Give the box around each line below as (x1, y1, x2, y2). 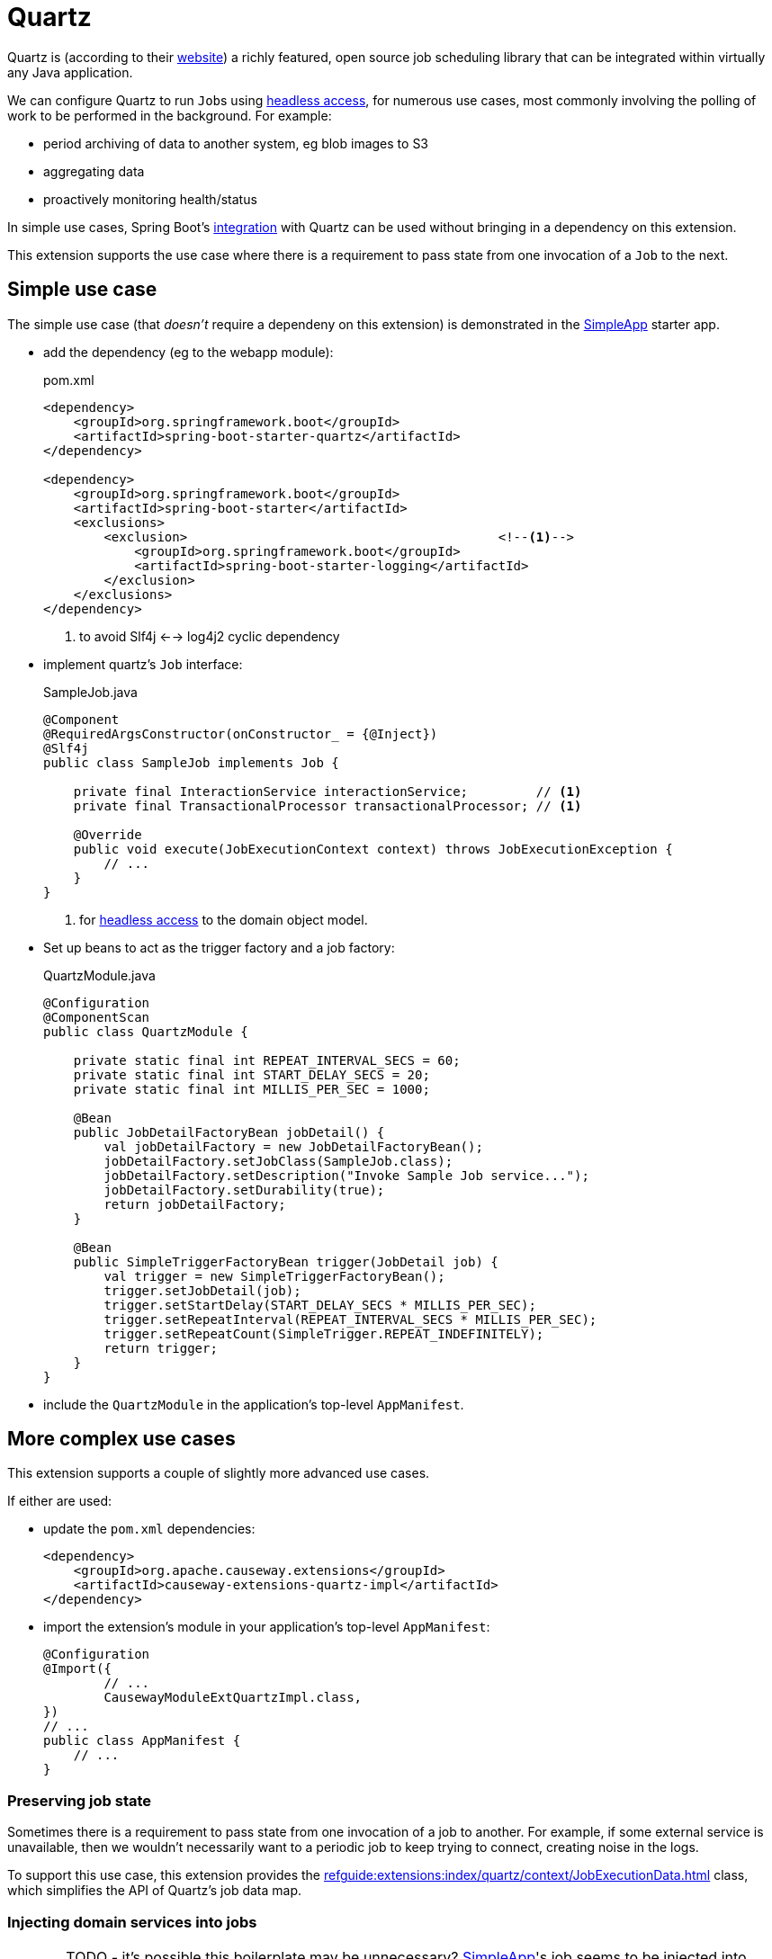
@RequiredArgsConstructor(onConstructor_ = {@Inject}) (43, 726, 438, 741)
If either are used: (7, 1493, 112, 1509)
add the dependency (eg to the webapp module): (43, 344, 334, 360)
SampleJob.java (43, 684, 138, 700)
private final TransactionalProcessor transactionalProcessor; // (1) (73, 798, 582, 813)
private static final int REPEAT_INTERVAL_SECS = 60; (73, 1052, 461, 1068)
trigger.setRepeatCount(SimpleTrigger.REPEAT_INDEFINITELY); (103, 1326, 544, 1341)
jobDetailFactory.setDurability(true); (103, 1182, 385, 1197)
